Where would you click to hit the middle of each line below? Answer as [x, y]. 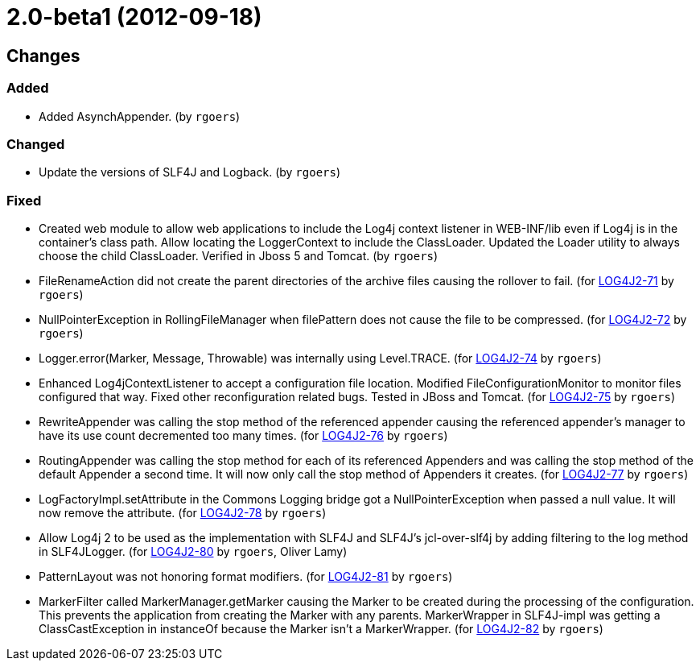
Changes [43, 56]
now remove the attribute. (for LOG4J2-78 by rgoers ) [183, 513]
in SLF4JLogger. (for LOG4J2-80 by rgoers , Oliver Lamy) [193, 552]
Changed [36, 144]
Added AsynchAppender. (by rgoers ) [140, 116]
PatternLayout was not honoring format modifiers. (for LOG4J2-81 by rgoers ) [246, 577]
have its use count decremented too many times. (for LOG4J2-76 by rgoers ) [243, 436]
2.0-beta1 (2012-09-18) [134, 17]
